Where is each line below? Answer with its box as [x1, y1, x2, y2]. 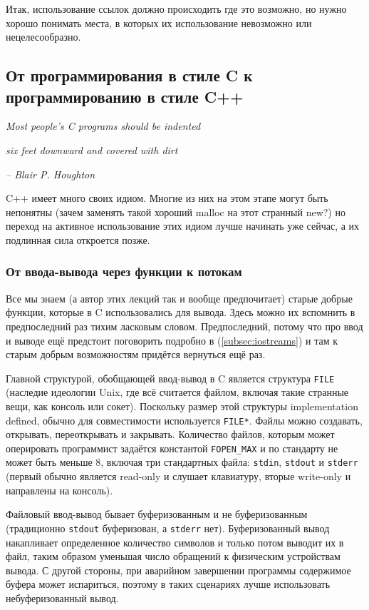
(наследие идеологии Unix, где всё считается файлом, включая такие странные [6, 385, 349, 400]
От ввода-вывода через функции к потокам [6, 263, 242, 280]
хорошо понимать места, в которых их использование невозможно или [6, 15, 312, 30]
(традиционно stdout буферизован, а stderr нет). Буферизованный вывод [6, 520, 330, 535]
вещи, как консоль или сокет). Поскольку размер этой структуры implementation [6, 398, 358, 413]
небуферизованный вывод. [6, 590, 119, 605]
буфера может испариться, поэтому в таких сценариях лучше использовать [6, 576, 331, 591]
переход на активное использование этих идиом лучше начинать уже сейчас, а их [6, 218, 360, 233]
